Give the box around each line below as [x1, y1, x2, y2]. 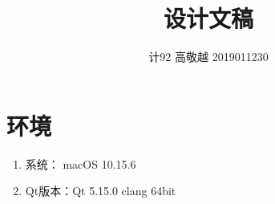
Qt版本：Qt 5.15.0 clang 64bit [25, 182, 176, 199]
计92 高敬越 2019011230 [148, 48, 269, 65]
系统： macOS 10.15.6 [25, 155, 136, 172]
